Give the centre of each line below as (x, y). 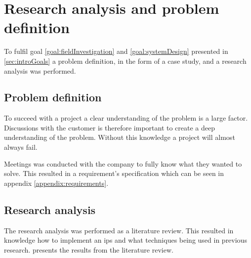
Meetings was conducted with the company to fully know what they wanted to (123, 163)
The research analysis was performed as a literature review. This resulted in (119, 230)
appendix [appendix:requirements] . (56, 183)
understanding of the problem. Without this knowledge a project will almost (120, 137)
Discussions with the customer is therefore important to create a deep (110, 127)
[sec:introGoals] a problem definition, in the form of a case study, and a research (125, 61)
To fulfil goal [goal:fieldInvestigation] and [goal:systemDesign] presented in (116, 51)
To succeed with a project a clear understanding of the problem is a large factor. (126, 118)
